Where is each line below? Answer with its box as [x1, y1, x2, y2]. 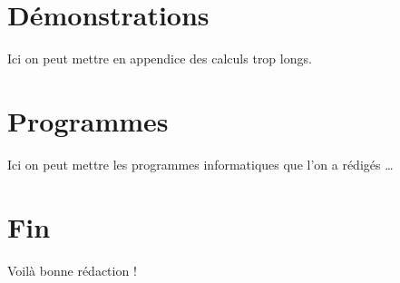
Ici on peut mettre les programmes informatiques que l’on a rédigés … [7, 154, 394, 173]
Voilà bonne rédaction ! [7, 260, 137, 279]
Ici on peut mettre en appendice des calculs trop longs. [7, 49, 312, 68]
